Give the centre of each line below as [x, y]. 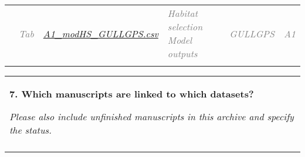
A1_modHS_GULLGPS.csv [101, 33]
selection [185, 27]
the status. [30, 130]
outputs [182, 53]
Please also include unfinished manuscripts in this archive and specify [152, 116]
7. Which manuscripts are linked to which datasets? [132, 94]
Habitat [182, 13]
